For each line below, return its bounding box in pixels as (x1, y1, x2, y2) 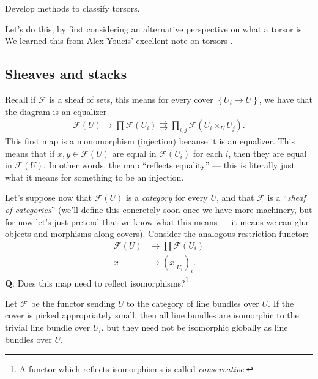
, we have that (259, 92, 312, 105)
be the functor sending (31, 296, 116, 309)
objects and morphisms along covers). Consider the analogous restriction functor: (5, 227, 309, 240)
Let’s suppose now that (5, 191, 92, 204)
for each (193, 146, 223, 159)
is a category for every (125, 191, 208, 204)
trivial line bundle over (5, 321, 91, 334)
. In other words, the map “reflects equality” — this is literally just (43, 159, 295, 171)
